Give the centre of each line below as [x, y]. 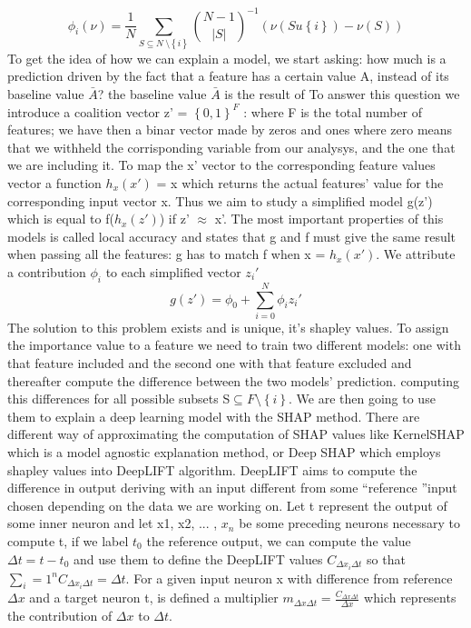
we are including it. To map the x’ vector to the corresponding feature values [221, 165]
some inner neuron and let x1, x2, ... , [113, 523]
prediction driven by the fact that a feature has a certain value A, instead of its [228, 76]
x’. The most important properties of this [329, 219]
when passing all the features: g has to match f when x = [167, 254]
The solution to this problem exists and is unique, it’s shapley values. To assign [228, 327]
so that [386, 558]
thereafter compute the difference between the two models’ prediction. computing [233, 380]
